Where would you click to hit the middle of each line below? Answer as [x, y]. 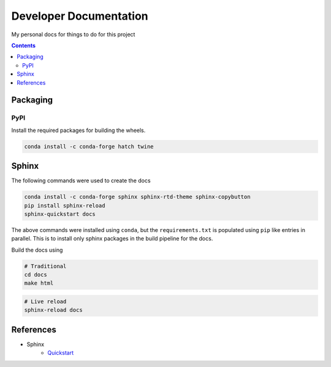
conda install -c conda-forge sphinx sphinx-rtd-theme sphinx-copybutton [137, 197]
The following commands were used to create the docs [81, 180]
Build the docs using [37, 250]
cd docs [36, 275]
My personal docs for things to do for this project [73, 34]
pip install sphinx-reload [65, 205]
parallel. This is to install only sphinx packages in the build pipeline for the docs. [112, 239]
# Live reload [45, 302]
